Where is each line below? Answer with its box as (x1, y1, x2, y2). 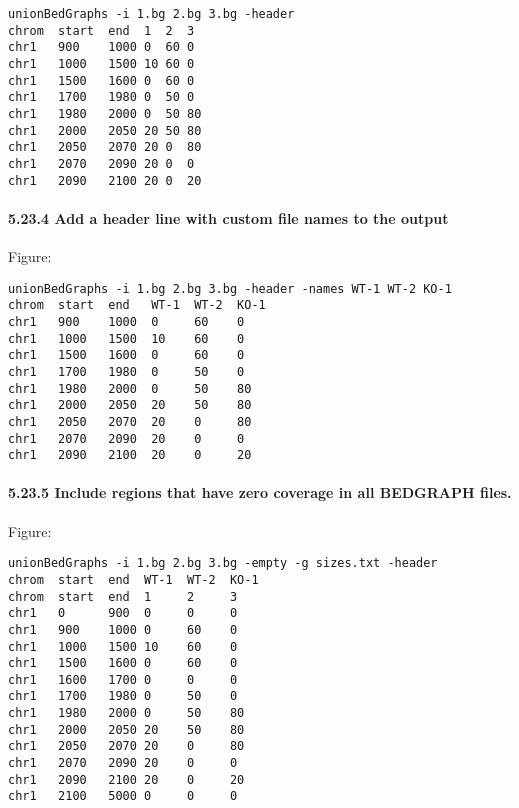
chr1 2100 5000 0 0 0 (8, 789, 238, 804)
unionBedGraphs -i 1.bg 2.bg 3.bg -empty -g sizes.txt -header (8, 556, 438, 571)
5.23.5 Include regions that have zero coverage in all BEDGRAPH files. (8, 482, 512, 503)
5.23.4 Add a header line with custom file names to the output (8, 207, 449, 228)
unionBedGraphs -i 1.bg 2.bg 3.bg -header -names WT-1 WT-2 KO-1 (8, 281, 452, 296)
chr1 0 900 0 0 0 (8, 606, 238, 621)
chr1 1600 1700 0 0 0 (8, 672, 238, 687)
